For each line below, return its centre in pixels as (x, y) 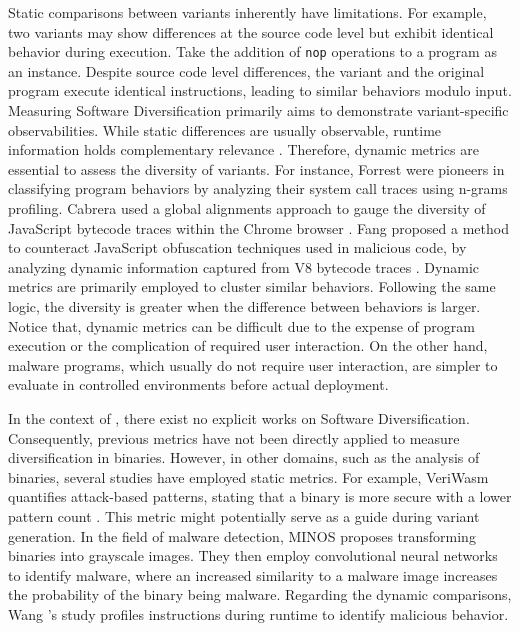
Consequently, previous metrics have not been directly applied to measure (234, 437)
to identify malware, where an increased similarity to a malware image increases (253, 574)
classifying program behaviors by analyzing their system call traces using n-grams (258, 188)
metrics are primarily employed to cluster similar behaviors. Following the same (252, 286)
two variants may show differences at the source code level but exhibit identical (251, 31)
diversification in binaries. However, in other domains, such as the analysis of (244, 457)
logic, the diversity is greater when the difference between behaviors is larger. (244, 305)
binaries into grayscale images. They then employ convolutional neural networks (253, 555)
